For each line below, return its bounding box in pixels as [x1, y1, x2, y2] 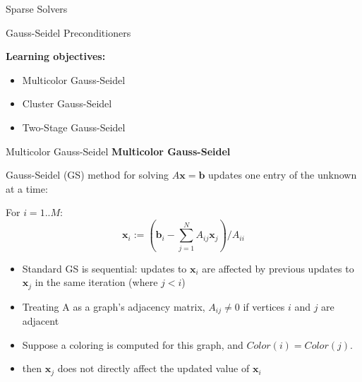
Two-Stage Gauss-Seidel [22, 119, 126, 134]
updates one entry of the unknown [208, 167, 357, 182]
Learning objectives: [6, 49, 106, 64]
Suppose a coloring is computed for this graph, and [22, 337, 243, 352]
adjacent [22, 314, 59, 328]
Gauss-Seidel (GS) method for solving [6, 167, 169, 182]
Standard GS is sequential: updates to [22, 261, 187, 275]
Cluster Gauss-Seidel [22, 96, 112, 111]
